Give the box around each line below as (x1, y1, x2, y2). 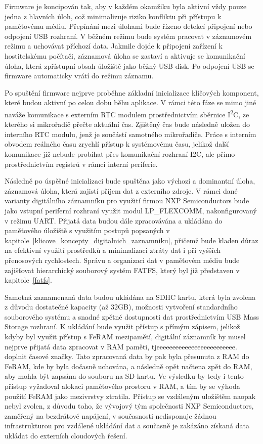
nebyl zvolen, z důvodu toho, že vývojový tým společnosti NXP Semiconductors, (5, 401, 254, 411)
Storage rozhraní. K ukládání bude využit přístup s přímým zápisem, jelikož (5, 321, 240, 332)
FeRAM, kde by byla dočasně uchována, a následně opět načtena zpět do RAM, (5, 361, 252, 371)
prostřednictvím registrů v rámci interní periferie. (5, 158, 158, 169)
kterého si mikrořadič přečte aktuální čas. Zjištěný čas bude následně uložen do (5, 119, 250, 129)
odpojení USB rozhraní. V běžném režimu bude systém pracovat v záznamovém (5, 30, 252, 41)
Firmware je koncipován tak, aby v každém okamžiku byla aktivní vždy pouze (5, 1, 247, 11)
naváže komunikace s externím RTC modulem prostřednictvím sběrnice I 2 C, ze (5, 107, 249, 119)
